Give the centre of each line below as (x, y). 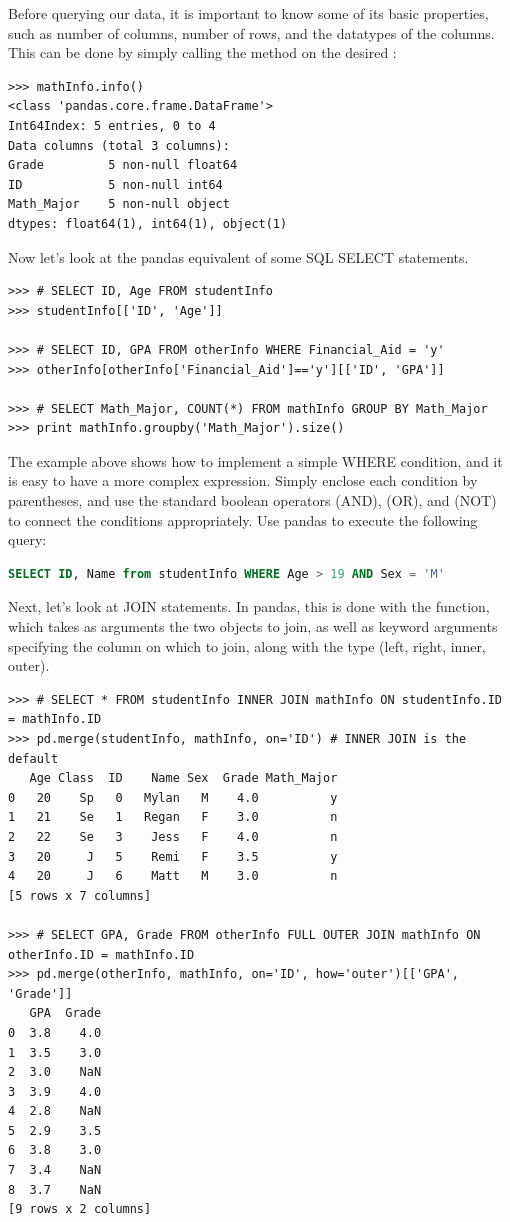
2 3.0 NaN (55, 1072)
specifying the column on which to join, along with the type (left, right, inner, (247, 645)
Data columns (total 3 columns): (119, 145)
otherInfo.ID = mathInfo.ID (101, 954)
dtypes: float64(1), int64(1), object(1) (148, 223)
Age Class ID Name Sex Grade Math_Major (183, 778)
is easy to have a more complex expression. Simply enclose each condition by (243, 480)
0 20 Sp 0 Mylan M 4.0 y (173, 797)
